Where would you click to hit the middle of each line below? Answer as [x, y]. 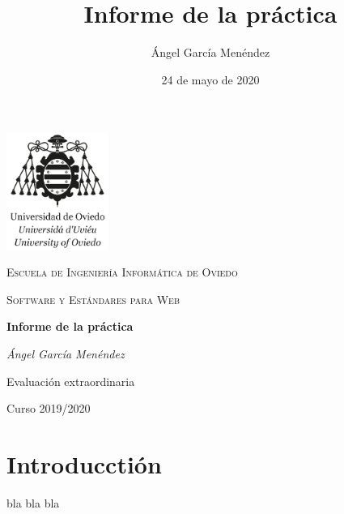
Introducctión [84, 463]
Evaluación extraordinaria [71, 381]
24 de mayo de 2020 [210, 79]
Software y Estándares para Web [93, 299]
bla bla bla [33, 502]
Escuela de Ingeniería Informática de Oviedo [122, 272]
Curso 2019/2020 [49, 408]
